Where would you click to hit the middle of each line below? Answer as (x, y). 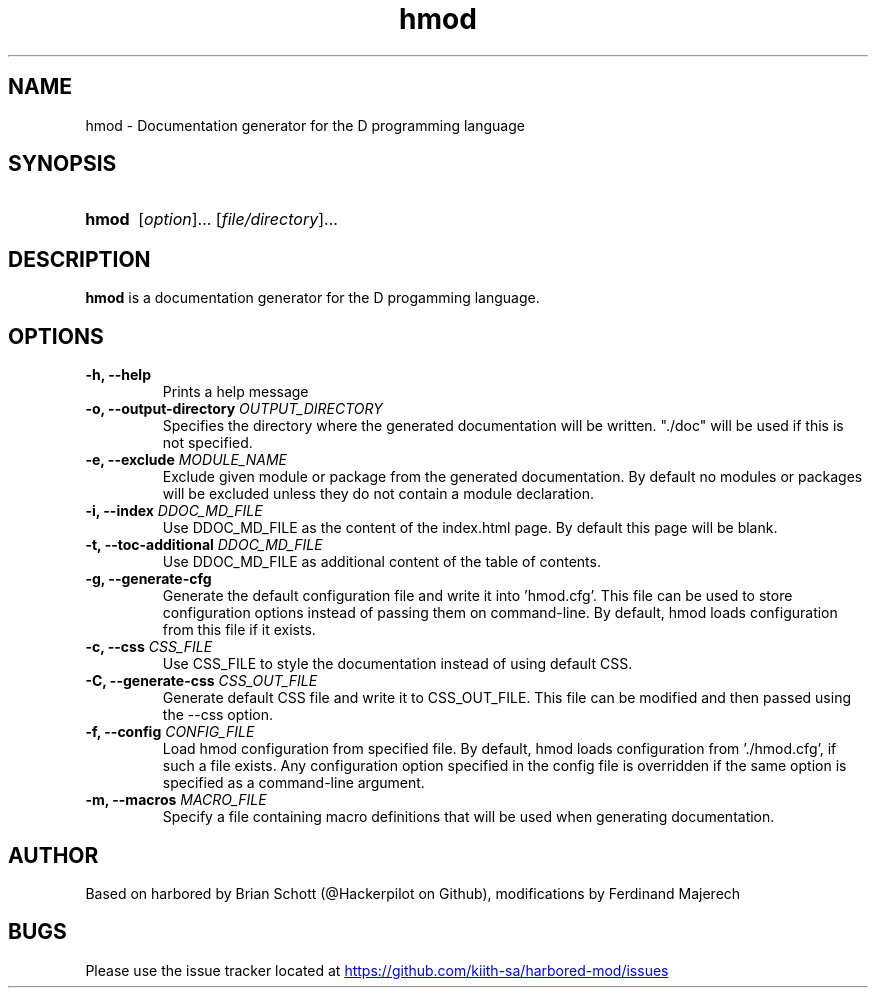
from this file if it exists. (239, 630)
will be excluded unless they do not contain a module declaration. (378, 494)
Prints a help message (235, 392)
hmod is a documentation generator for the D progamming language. (312, 298)
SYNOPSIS (62, 164)
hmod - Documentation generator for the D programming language (305, 125)
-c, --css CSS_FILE (149, 647)
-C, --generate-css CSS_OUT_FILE (201, 681)
